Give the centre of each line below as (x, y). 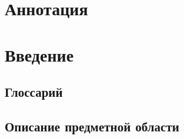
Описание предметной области (92, 126)
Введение (39, 54)
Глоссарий (34, 92)
